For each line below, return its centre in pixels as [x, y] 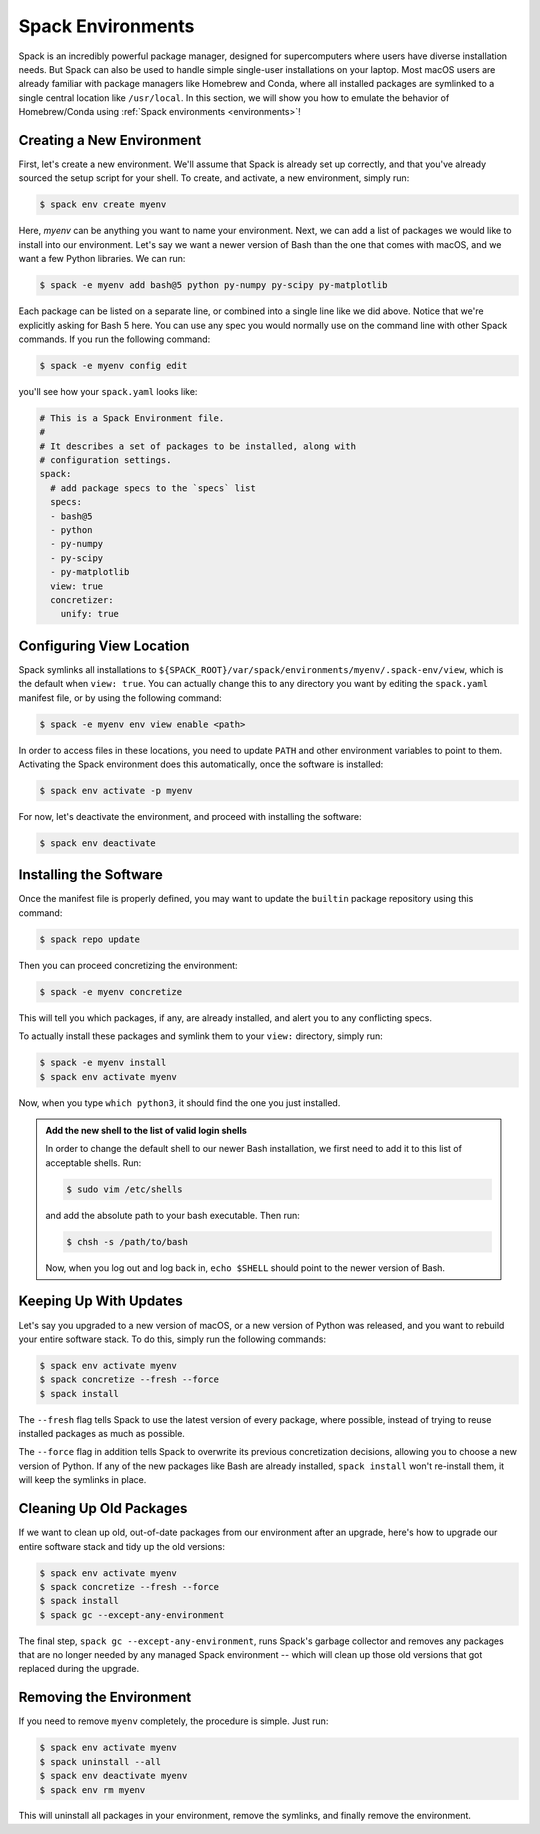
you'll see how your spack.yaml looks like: [108, 391]
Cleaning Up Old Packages [103, 1508]
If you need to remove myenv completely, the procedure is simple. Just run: [173, 1721]
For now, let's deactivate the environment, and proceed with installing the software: [190, 816]
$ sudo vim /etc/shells [125, 1189]
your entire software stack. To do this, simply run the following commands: [172, 1339]
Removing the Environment [105, 1697]
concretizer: [82, 599]
